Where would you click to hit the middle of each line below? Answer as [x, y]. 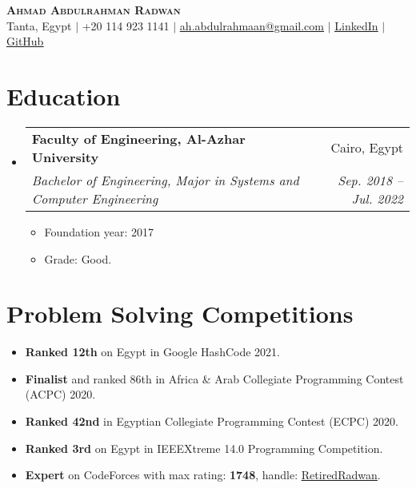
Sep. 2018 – [370, 180]
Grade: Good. [78, 258]
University [65, 157]
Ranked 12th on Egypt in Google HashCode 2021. [152, 352]
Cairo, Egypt [367, 148]
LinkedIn [356, 25]
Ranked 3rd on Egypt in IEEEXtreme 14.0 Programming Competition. [204, 448]
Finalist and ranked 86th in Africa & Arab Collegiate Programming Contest [214, 378]
